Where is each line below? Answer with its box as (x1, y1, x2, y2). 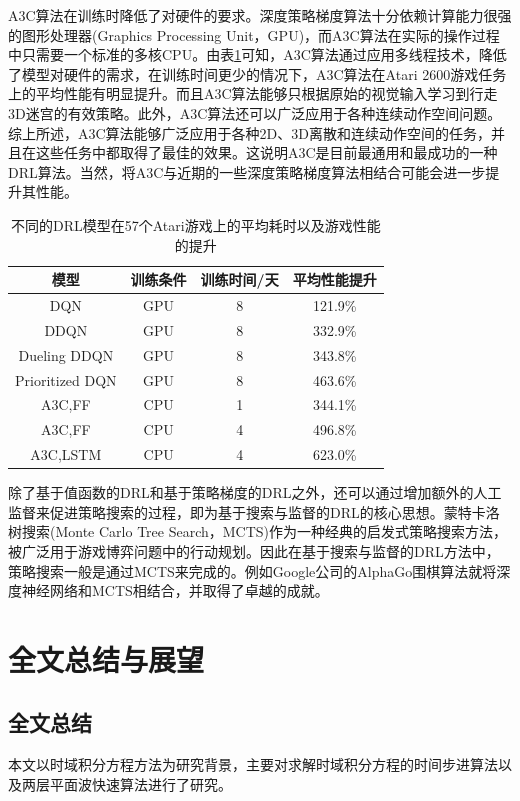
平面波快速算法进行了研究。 (49, 773, 232, 794)
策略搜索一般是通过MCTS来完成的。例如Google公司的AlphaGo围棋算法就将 (8, 560, 497, 581)
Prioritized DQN (15, 369, 117, 390)
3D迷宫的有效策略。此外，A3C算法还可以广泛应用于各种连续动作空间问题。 (8, 102, 502, 123)
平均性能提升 (292, 269, 377, 290)
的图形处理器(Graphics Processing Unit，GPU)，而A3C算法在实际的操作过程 (8, 24, 500, 45)
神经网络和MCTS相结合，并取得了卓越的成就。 (21, 580, 329, 601)
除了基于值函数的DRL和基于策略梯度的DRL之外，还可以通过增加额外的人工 (8, 482, 502, 503)
